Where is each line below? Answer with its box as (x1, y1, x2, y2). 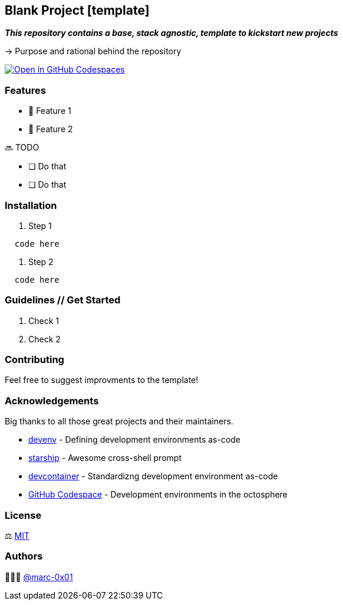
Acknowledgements (5, 394, 99, 407)
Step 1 (28, 220, 52, 231)
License (5, 509, 42, 521)
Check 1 (28, 315, 59, 326)
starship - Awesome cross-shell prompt (28, 453, 182, 463)
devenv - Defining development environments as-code (28, 434, 241, 445)
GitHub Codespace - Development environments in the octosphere (28, 489, 288, 500)
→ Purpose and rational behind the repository (5, 46, 182, 57)
